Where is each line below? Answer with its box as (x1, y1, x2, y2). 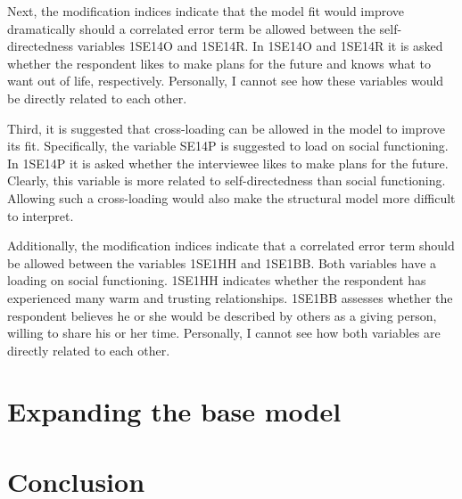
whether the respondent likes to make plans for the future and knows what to (7, 53, 431, 72)
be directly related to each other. (7, 88, 187, 107)
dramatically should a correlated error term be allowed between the (7, 19, 375, 37)
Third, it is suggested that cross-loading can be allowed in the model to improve (7, 119, 445, 137)
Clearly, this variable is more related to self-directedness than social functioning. (7, 171, 446, 190)
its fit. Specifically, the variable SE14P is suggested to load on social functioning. (7, 136, 449, 155)
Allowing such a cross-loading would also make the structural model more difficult (7, 188, 456, 207)
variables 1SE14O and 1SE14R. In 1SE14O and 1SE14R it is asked (77, 37, 443, 55)
